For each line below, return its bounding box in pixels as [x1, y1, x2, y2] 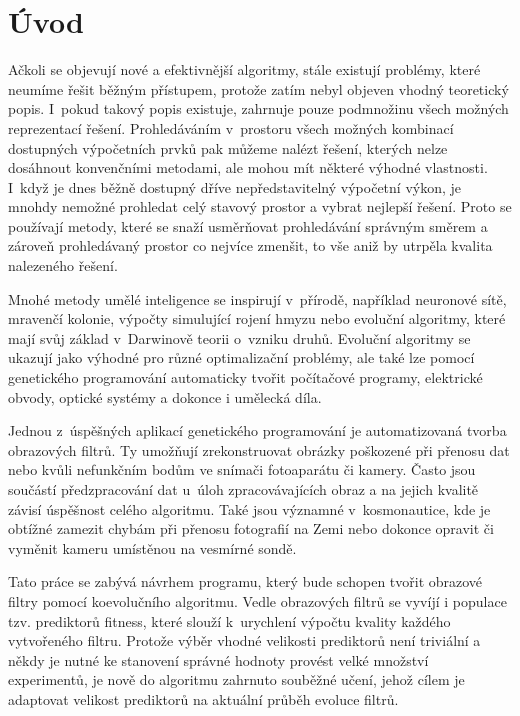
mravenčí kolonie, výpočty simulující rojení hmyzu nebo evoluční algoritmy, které [8, 308, 506, 329]
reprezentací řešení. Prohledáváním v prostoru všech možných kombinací [8, 117, 454, 138]
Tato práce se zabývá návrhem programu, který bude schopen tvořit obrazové [8, 571, 483, 592]
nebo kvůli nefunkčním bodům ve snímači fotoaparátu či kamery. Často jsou [8, 459, 476, 480]
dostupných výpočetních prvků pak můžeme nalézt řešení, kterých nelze [8, 137, 448, 158]
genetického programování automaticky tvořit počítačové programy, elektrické [8, 367, 483, 388]
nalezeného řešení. [8, 255, 118, 276]
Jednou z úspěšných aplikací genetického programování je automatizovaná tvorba [8, 420, 507, 441]
